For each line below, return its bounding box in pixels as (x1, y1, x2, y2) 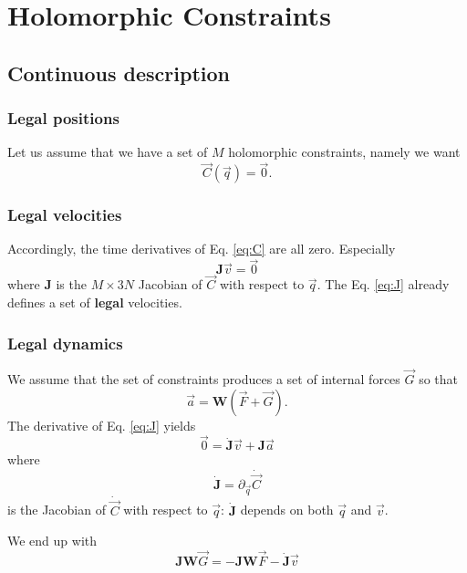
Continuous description (7, 58, 230, 87)
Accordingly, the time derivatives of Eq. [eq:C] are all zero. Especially (7, 239, 396, 258)
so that (419, 370, 459, 389)
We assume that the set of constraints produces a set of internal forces (7, 370, 400, 389)
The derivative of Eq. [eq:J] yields (7, 415, 196, 434)
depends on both (240, 500, 334, 519)
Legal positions (7, 107, 119, 130)
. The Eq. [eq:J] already (317, 275, 450, 294)
